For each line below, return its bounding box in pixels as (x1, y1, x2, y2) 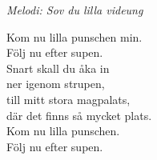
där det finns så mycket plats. (6, 106, 152, 123)
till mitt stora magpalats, (6, 90, 131, 107)
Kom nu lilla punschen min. (6, 28, 143, 45)
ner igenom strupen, (6, 75, 105, 92)
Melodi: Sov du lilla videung (6, 2, 143, 18)
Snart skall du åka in (6, 59, 110, 76)
